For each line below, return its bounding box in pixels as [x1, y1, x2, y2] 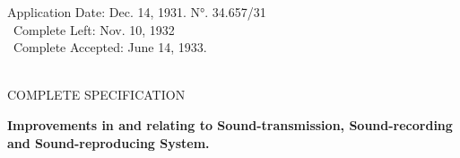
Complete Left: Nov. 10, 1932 [13, 20, 175, 39]
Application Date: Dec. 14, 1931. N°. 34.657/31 [7, 3, 266, 21]
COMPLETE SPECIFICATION [7, 85, 186, 104]
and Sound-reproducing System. [7, 133, 210, 152]
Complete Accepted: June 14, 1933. [13, 38, 207, 57]
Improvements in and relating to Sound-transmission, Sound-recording [7, 115, 453, 134]
